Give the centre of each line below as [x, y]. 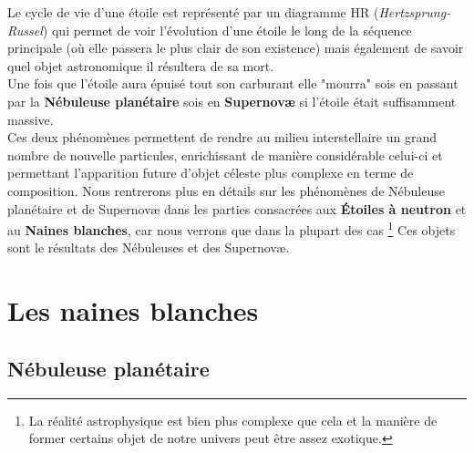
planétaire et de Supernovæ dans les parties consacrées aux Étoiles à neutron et [237, 208]
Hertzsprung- [415, 12]
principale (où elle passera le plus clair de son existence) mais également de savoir [236, 48]
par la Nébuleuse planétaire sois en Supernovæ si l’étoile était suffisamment [232, 101]
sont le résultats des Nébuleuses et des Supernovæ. [149, 247]
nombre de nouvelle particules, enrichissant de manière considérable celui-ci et [225, 154]
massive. [31, 119]
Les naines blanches [133, 310]
